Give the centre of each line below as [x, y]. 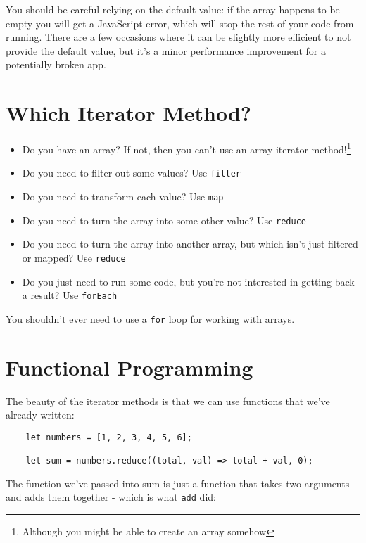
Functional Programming [130, 367]
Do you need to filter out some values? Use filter [131, 173]
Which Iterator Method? [128, 113]
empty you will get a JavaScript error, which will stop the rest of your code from [180, 23]
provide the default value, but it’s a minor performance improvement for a [166, 50]
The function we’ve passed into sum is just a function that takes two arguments [178, 483]
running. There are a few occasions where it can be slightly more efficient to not [178, 37]
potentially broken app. [56, 64]
